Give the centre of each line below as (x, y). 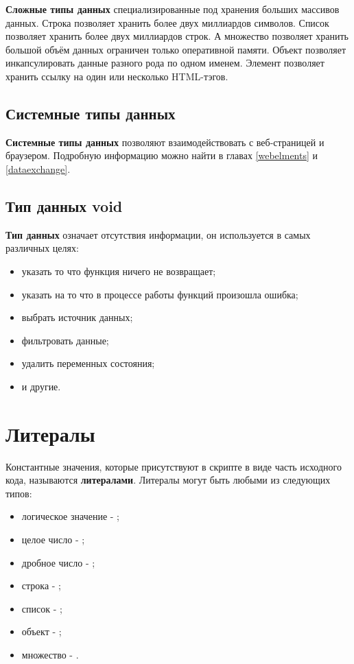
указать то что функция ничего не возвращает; (119, 271)
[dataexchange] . (38, 168)
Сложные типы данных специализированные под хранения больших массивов (173, 9)
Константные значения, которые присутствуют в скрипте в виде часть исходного (174, 466)
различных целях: (42, 248)
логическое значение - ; (70, 516)
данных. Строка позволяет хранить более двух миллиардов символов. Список (167, 22)
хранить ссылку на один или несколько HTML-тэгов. (117, 76)
